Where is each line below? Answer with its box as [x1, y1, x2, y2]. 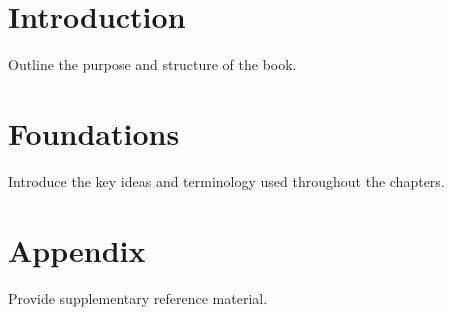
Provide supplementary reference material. [8, 287, 268, 308]
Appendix [8, 229, 146, 270]
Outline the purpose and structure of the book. [8, 54, 297, 75]
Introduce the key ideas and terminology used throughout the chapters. [8, 170, 445, 191]
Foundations [8, 112, 180, 153]
